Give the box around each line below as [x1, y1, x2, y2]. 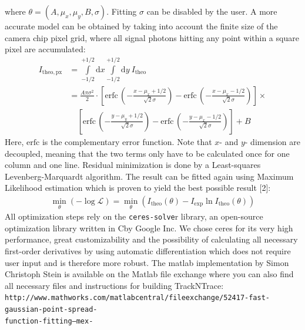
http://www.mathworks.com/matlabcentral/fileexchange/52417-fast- [5, 294, 270, 302]
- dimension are [244, 136, 301, 147]
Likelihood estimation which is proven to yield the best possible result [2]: [5, 181, 271, 194]
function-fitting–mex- [5, 316, 93, 325]
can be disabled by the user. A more [146, 5, 277, 17]
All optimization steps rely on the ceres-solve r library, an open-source [5, 210, 263, 223]
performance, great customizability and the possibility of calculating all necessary [5, 233, 298, 245]
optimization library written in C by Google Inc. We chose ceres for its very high [5, 221, 293, 234]
